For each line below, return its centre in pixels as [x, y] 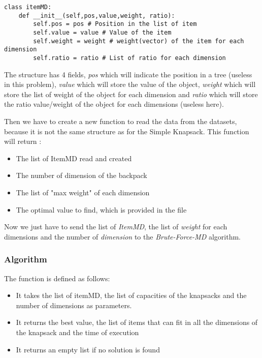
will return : [23, 141]
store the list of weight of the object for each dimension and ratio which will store [131, 94]
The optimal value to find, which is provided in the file [101, 209]
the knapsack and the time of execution [77, 332]
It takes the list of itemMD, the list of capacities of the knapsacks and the [131, 295]
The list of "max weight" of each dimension [83, 192]
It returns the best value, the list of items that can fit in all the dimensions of [137, 322]
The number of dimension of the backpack [81, 175]
